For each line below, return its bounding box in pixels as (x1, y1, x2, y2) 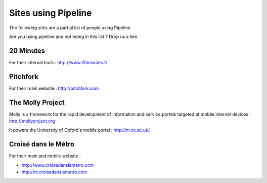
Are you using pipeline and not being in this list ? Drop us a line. (9, 34, 138, 39)
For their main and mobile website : (9, 153, 81, 159)
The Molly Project (9, 98, 65, 107)
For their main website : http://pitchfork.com (9, 85, 99, 91)
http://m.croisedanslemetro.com (21, 169, 88, 175)
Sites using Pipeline (9, 7, 92, 18)
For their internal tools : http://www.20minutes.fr (9, 59, 108, 65)
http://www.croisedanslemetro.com (21, 162, 94, 168)
